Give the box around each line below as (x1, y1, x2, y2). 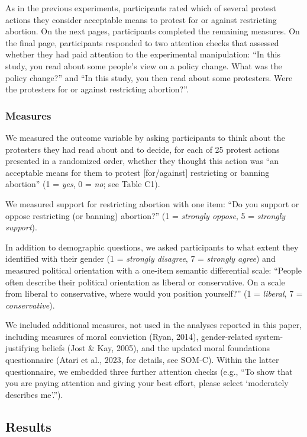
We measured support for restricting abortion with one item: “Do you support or (5, 197, 299, 210)
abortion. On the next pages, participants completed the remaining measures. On (5, 25, 300, 37)
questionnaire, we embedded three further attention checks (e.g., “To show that (5, 365, 293, 377)
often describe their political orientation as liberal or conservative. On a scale (5, 275, 285, 288)
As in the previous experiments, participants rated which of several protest (5, 2, 277, 14)
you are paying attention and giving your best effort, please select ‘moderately (5, 377, 289, 389)
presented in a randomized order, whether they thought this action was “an (5, 155, 279, 167)
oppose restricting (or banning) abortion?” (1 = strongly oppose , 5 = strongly (5, 209, 286, 221)
